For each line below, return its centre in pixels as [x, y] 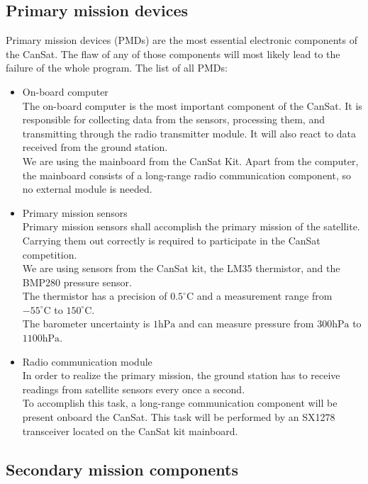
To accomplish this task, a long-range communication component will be [180, 403]
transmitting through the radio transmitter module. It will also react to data [189, 133]
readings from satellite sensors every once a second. [134, 389]
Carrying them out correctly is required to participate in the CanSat [171, 240]
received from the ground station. [95, 147]
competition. [50, 254]
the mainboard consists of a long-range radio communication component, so [186, 175]
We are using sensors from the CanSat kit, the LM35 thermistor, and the [181, 268]
